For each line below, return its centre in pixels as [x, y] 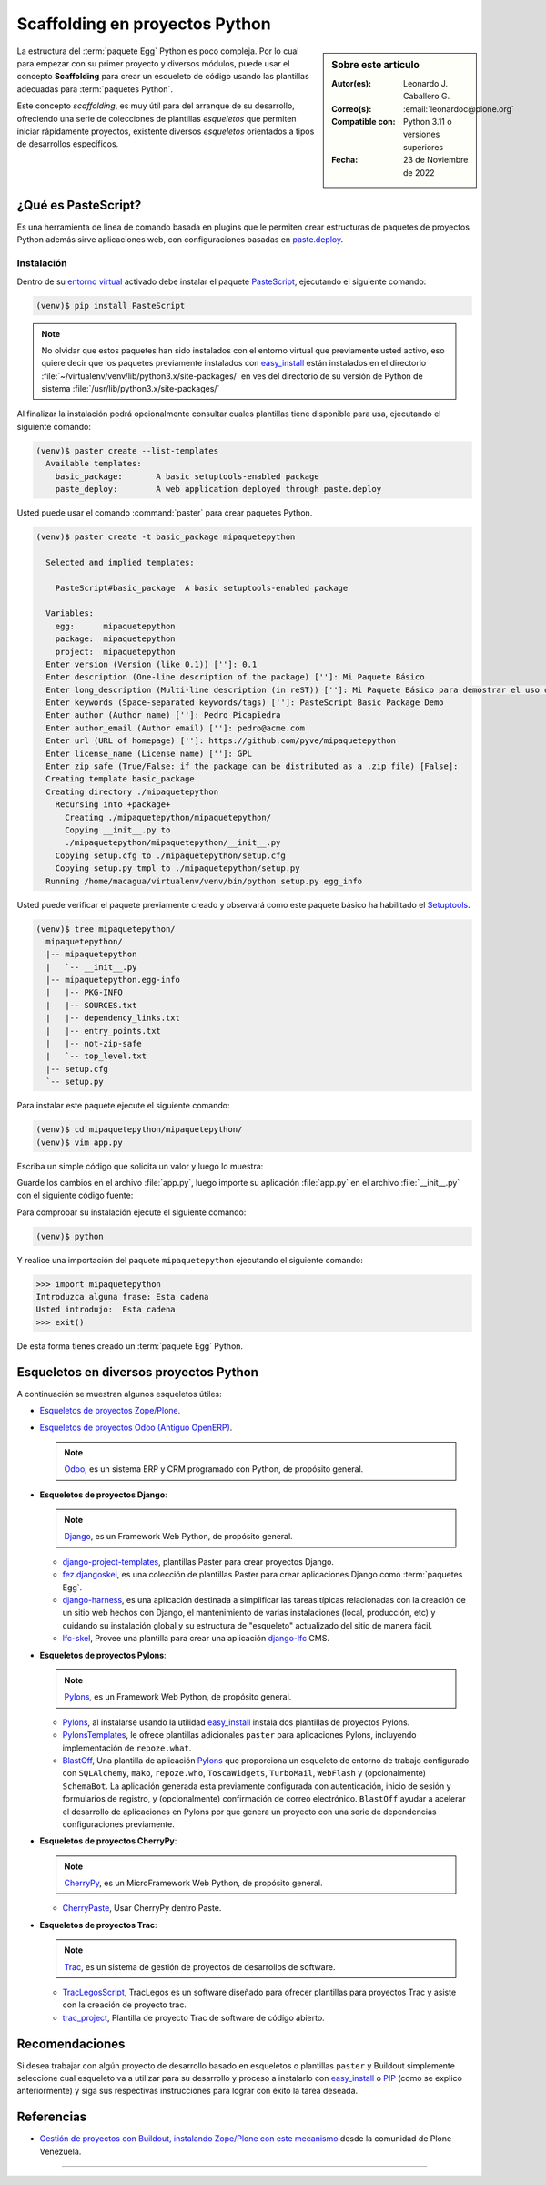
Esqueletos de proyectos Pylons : [103, 1655]
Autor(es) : [352, 83]
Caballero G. [427, 97]
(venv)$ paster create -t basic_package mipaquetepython [166, 537]
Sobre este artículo [376, 65]
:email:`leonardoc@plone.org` [459, 108]
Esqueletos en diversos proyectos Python [138, 1372]
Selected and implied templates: [120, 562]
